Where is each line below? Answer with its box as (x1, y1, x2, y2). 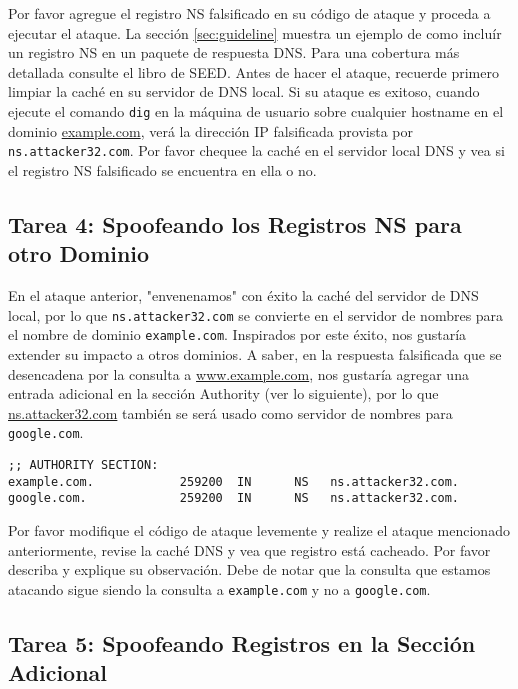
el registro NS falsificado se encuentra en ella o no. (8, 159, 317, 180)
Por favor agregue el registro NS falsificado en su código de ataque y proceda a (8, 3, 491, 23)
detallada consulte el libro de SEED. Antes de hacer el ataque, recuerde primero (8, 61, 499, 82)
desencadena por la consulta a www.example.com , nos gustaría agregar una (8, 363, 469, 384)
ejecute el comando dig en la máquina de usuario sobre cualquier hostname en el (8, 100, 504, 121)
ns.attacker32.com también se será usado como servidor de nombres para (8, 402, 453, 423)
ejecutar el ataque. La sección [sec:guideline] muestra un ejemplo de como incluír (8, 22, 502, 43)
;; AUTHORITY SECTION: (8, 458, 159, 472)
